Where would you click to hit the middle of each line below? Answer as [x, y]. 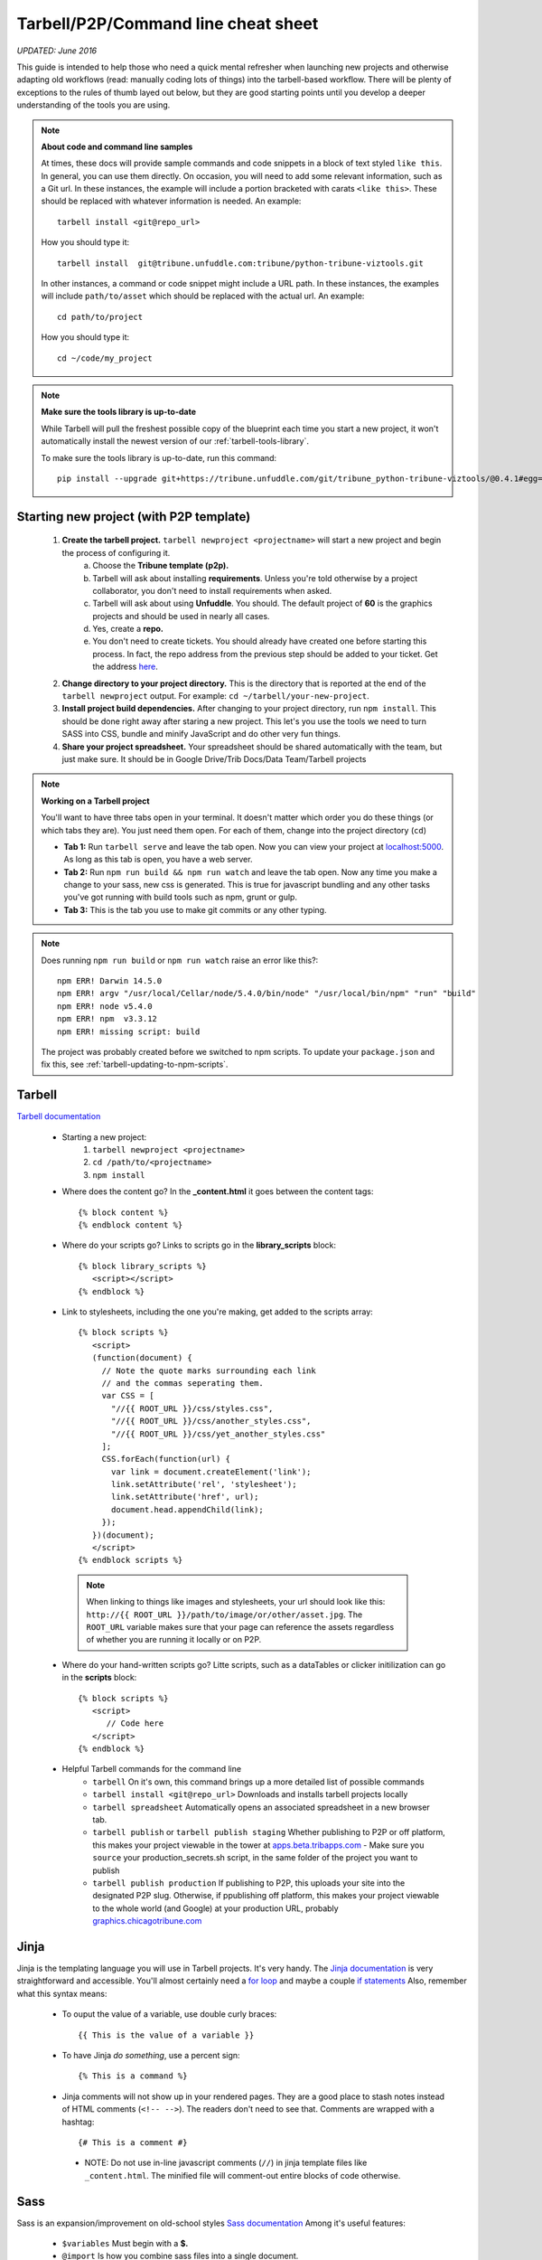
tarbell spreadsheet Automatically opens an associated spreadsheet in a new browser [262, 1807]
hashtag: [78, 2122]
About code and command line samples [117, 146]
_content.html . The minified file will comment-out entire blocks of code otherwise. [243, 2175]
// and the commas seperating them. [182, 1383]
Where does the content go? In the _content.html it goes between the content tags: [218, 1191]
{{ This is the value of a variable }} [166, 2035]
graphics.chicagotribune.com [147, 1921]
